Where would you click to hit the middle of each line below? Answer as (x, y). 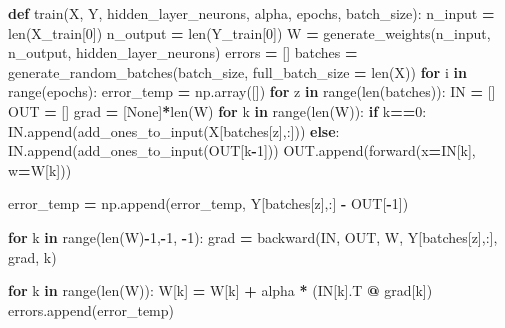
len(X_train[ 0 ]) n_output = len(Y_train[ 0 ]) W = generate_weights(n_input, (249, 32)
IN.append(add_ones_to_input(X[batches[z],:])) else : (174, 130)
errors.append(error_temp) (91, 309)
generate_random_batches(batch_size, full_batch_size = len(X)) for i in (237, 71)
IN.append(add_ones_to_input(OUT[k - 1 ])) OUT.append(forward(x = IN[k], (242, 150)
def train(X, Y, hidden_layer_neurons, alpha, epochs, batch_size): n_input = (251, 13)
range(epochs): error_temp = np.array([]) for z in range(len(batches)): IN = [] (252, 91)
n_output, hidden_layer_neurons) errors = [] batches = (183, 52)
